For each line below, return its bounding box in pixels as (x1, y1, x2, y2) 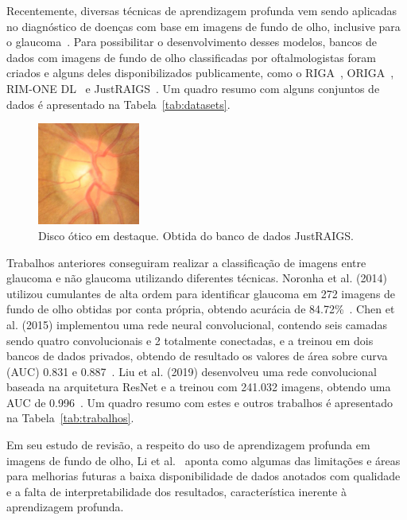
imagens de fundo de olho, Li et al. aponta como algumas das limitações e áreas (6, 452, 401, 468)
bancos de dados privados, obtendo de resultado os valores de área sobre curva (6, 347, 388, 364)
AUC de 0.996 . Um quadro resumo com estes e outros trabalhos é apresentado (6, 394, 393, 410)
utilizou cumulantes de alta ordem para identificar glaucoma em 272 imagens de (6, 285, 396, 301)
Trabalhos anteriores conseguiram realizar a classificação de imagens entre (6, 254, 366, 270)
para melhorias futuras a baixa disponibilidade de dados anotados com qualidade (6, 468, 401, 484)
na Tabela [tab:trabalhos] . (6, 409, 134, 426)
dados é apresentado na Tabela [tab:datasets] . (6, 95, 231, 112)
